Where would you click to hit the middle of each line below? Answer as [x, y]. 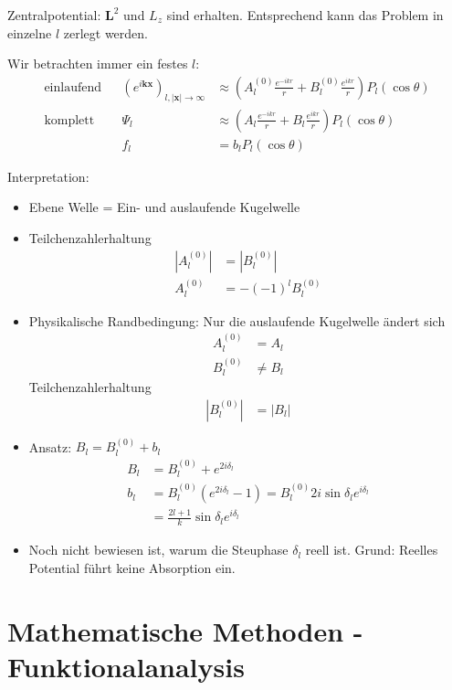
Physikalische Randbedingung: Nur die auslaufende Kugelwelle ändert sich [237, 320]
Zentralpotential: [54, 15]
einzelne [30, 32]
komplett [69, 120]
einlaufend [73, 87]
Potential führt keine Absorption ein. [132, 567]
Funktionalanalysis [126, 666]
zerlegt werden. [105, 32]
